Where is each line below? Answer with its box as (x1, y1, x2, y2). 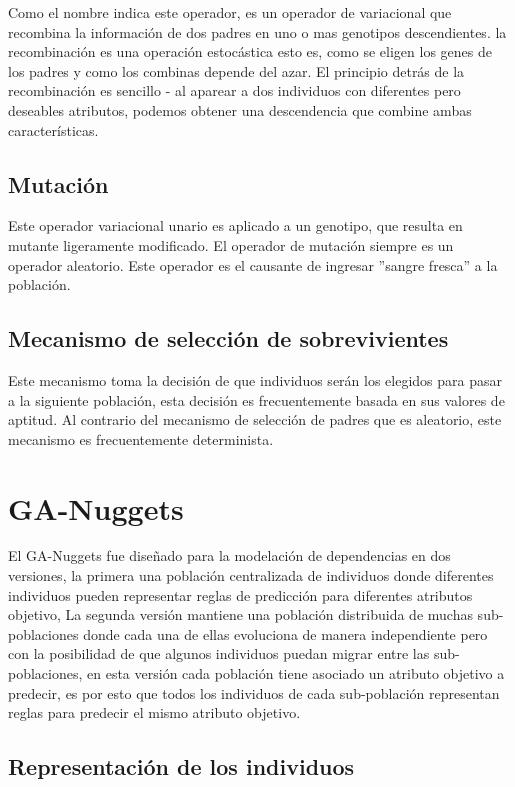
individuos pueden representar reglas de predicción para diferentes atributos (8, 584, 473, 605)
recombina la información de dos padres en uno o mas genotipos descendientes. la (8, 21, 507, 42)
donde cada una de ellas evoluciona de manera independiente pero (83, 623, 488, 644)
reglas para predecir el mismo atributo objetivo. (8, 702, 301, 723)
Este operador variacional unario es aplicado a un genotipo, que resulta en (8, 215, 463, 236)
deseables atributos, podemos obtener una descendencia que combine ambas (8, 99, 472, 120)
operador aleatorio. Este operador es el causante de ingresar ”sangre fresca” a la (8, 254, 498, 275)
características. (8, 119, 99, 140)
